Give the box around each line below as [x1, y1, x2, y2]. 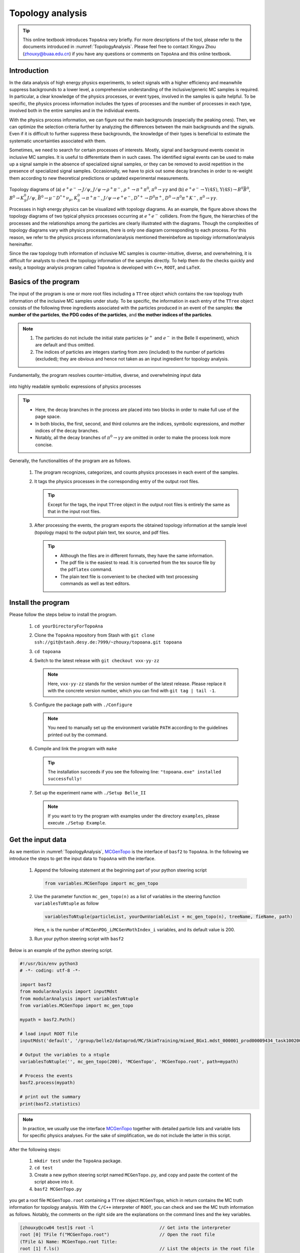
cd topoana [34, 649, 61, 654]
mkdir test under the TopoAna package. [34, 1158, 122, 1164]
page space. [35, 413, 61, 420]
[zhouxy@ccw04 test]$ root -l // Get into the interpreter [19, 1224, 231, 1230]
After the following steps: [9, 1146, 61, 1152]
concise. [35, 442, 53, 448]
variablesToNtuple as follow [34, 900, 99, 906]
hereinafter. [9, 241, 33, 248]
